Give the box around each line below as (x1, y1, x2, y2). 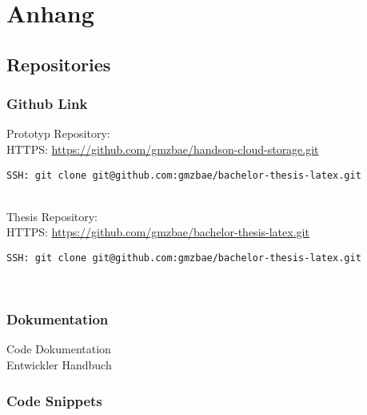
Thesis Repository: (6, 207, 98, 224)
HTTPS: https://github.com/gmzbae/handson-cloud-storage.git (6, 140, 319, 157)
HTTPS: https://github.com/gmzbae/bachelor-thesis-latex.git (6, 224, 309, 240)
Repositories (6, 51, 111, 76)
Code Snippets (6, 390, 102, 410)
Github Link (6, 94, 88, 114)
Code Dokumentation (6, 340, 111, 357)
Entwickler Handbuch (6, 357, 112, 373)
